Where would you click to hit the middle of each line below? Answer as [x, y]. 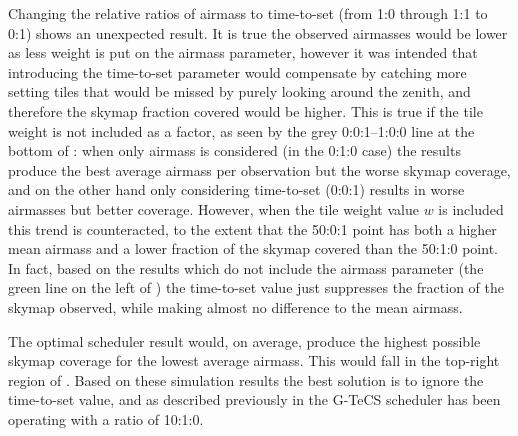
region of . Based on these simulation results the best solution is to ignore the [246, 379]
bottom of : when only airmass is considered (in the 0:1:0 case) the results [234, 150]
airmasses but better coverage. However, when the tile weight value [213, 208]
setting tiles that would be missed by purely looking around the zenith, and [239, 91]
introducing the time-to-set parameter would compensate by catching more [237, 71]
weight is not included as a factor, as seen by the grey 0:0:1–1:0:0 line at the [241, 130]
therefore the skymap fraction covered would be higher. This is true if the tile [245, 110]
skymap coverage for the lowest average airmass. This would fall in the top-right [254, 360]
